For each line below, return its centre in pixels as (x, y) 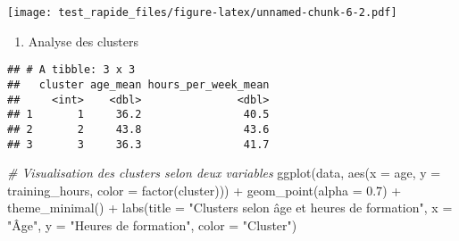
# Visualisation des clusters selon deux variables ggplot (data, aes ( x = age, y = (224, 173)
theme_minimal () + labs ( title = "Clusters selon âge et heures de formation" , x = (230, 208)
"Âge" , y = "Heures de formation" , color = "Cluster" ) (152, 224)
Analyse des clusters (83, 41)
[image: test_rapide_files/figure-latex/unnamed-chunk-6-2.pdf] (202, 12)
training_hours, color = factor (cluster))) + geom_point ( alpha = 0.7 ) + (204, 190)
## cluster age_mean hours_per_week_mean (138, 84)
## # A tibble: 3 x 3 (71, 70)
